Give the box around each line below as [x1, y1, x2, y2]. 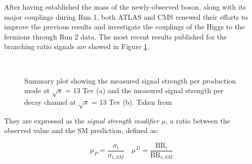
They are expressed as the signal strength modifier [4, 115, 159, 126]
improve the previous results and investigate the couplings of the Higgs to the [4, 21, 245, 32]
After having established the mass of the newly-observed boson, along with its [4, 2, 246, 12]
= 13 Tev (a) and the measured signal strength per [65, 85, 224, 96]
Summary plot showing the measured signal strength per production [24, 75, 236, 86]
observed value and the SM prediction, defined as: [4, 125, 159, 136]
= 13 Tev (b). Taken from [91, 96, 172, 107]
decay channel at [24, 96, 76, 107]
